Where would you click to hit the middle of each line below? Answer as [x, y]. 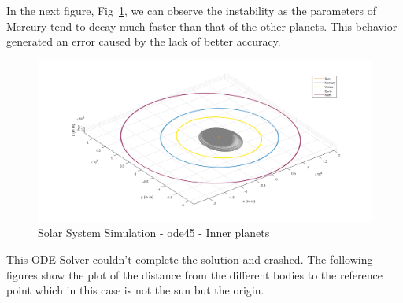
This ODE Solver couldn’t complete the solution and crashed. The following [190, 259]
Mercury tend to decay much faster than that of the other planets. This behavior [202, 26]
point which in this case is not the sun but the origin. [135, 290]
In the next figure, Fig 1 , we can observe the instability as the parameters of [192, 10]
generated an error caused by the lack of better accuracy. [144, 41]
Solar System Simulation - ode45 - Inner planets [154, 233]
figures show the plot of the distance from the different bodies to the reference [195, 274]
